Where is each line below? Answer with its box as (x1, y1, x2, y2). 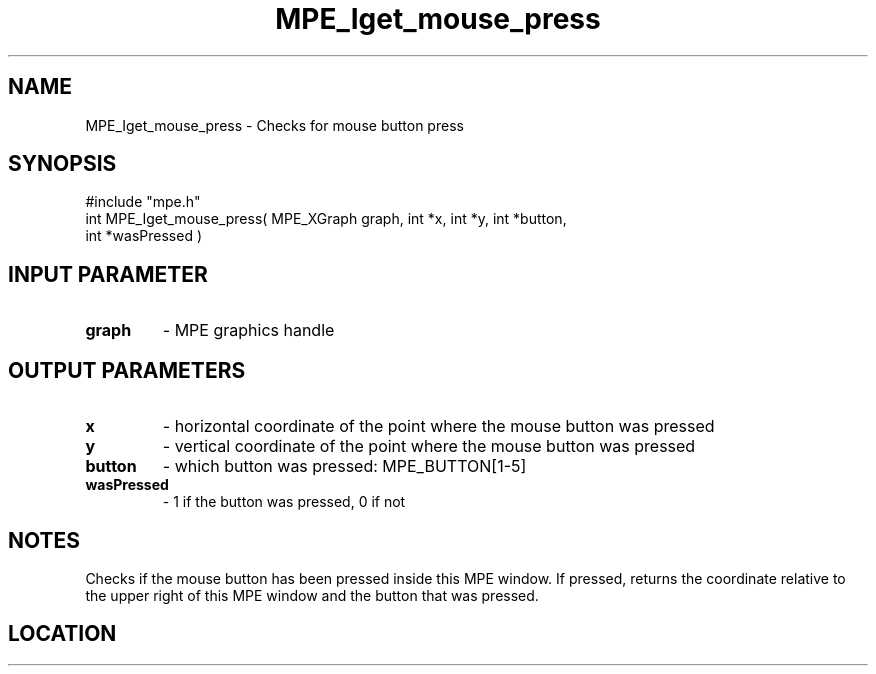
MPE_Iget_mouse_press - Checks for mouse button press (85, 116, 464, 134)
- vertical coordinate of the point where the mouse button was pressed (162, 436, 696, 457)
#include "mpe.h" (85, 193, 201, 211)
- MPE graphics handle (162, 320, 335, 341)
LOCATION (8, 621, 117, 647)
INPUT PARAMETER (8, 261, 208, 287)
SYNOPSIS (8, 151, 117, 177)
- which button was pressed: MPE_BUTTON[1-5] (162, 456, 527, 477)
